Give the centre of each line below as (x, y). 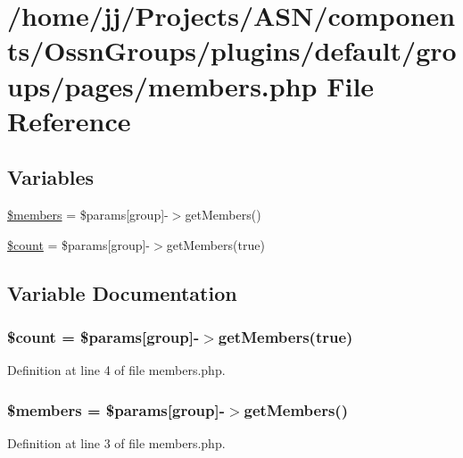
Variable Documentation (122, 292)
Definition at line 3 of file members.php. (116, 443)
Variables (51, 177)
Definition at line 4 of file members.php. (116, 370)
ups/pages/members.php (162, 85)
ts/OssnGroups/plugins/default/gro (232, 50)
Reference (69, 120)
